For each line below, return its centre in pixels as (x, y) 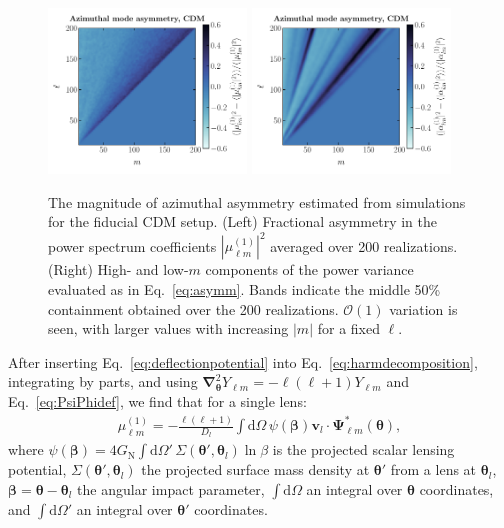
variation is (423, 308)
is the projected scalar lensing (363, 449)
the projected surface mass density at (255, 469)
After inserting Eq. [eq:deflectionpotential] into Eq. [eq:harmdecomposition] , (243, 361)
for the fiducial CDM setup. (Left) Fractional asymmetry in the (242, 221)
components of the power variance (309, 269)
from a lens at (433, 469)
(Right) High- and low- (118, 269)
